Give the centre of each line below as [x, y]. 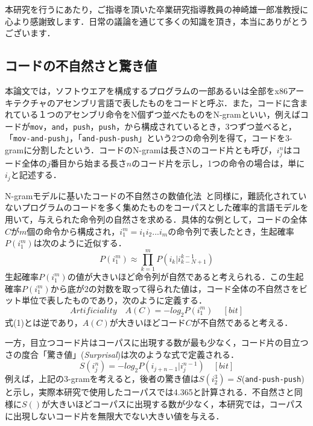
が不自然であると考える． [242, 322]
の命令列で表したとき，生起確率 [231, 231]
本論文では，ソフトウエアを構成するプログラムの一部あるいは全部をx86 [146, 90]
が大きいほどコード [147, 322]
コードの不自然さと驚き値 [81, 65]
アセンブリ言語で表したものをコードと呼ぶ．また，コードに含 [177, 102]
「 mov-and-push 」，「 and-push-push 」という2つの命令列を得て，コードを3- [149, 138]
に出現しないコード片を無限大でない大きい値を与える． [115, 415]
